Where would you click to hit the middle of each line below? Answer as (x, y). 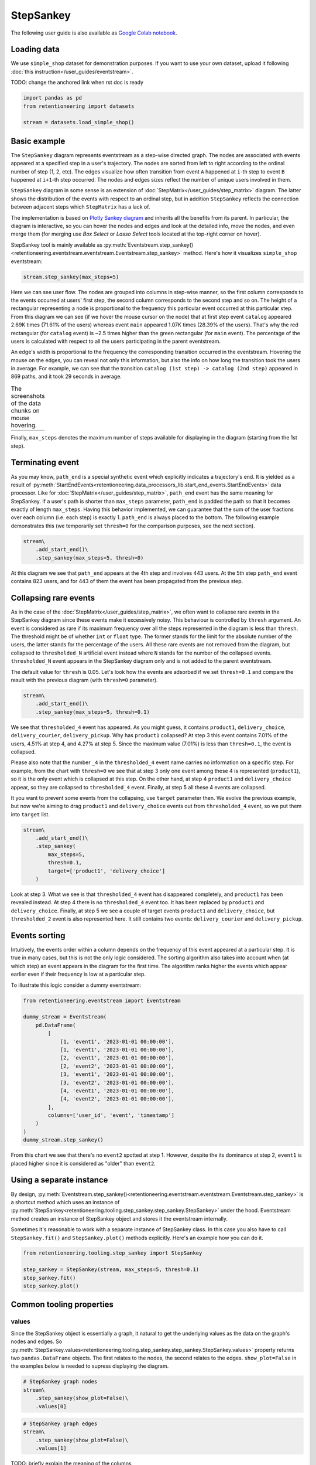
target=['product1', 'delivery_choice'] (107, 871)
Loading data (35, 50)
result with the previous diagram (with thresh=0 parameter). (84, 680)
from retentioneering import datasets (79, 106)
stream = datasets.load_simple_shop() (79, 122)
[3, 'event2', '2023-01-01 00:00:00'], (117, 1082)
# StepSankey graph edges (60, 1424)
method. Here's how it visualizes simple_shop (240, 253)
